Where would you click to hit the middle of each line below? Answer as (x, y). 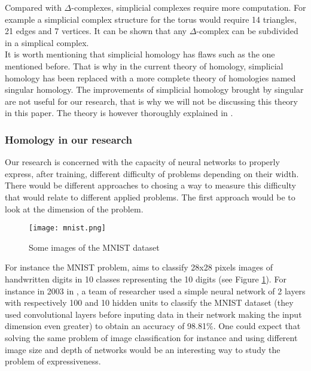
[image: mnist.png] (67, 228)
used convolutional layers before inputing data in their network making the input (153, 314)
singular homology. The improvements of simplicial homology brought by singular (154, 89)
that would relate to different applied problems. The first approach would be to (150, 197)
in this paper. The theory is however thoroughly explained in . (119, 113)
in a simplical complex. (47, 42)
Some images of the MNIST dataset (94, 247)
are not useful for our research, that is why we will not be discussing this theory (151, 101)
